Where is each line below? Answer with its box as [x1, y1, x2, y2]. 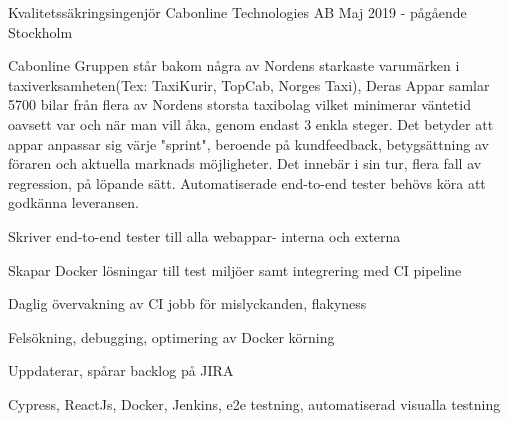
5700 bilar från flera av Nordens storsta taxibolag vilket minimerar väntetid [8, 94, 471, 115]
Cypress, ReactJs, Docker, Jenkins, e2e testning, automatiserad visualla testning [8, 393, 501, 414]
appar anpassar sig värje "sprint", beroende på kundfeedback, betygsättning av [8, 133, 489, 154]
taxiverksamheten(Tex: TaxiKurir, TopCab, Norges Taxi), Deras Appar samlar [8, 74, 490, 95]
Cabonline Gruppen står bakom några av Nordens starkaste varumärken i [8, 55, 460, 76]
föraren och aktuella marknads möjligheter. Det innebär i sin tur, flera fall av [8, 153, 482, 174]
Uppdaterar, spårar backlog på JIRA [8, 360, 234, 381]
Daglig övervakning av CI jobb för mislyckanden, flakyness [8, 293, 367, 314]
